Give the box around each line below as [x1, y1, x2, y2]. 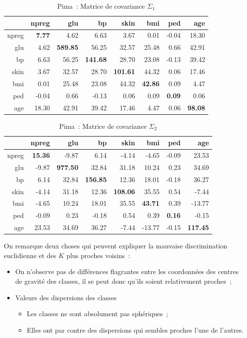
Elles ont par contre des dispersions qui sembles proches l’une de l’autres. [27, 324, 244, 335]
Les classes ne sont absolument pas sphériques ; [27, 308, 168, 319]
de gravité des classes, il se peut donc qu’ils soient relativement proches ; [15, 276, 232, 286]
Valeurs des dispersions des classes [15, 292, 117, 302]
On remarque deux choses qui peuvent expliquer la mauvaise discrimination [4, 241, 228, 251]
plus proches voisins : [66, 250, 131, 260]
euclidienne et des [4, 250, 57, 260]
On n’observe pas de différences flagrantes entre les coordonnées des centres [15, 266, 239, 277]
